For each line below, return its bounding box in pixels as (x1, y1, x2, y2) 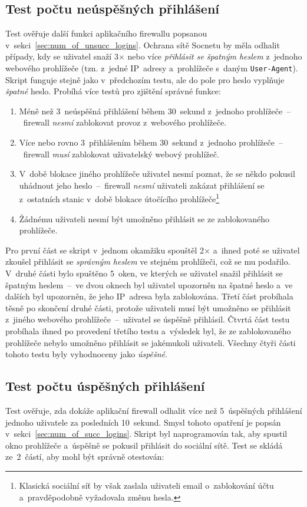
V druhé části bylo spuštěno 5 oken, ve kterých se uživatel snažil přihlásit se (5, 267, 283, 279)
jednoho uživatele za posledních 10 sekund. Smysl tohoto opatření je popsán (5, 416, 281, 428)
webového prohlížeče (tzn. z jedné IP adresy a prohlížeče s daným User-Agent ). (5, 61, 298, 74)
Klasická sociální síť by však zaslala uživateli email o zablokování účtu (19, 479, 274, 491)
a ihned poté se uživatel (213, 243, 300, 256)
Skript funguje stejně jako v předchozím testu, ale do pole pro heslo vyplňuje (5, 73, 285, 85)
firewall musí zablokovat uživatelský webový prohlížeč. (23, 147, 219, 160)
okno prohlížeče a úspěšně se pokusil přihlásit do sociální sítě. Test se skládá (5, 439, 283, 451)
